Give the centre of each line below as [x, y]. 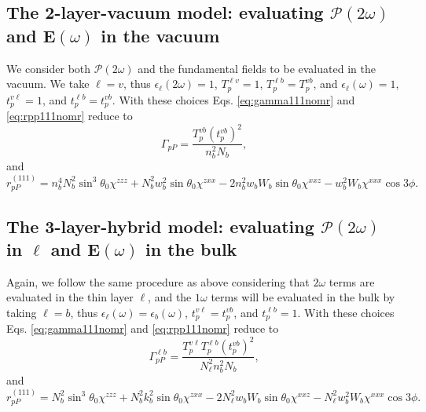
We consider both [49, 68]
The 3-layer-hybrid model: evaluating [160, 226]
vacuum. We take [48, 84]
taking [22, 312]
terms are [352, 281]
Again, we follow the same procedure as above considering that [158, 281]
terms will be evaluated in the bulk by [303, 297]
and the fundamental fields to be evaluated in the [257, 68]
